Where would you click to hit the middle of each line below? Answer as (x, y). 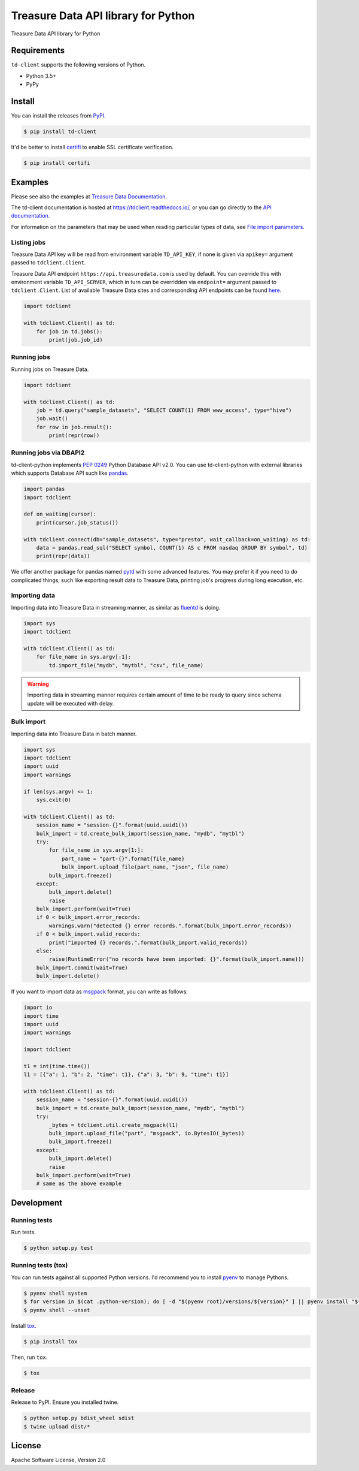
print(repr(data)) (63, 556)
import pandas (44, 489)
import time (41, 1016)
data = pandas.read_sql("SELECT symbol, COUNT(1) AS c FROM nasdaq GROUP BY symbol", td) (172, 548)
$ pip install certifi (57, 163)
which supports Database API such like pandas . (70, 473)
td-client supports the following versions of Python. (78, 65)
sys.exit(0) (54, 800)
